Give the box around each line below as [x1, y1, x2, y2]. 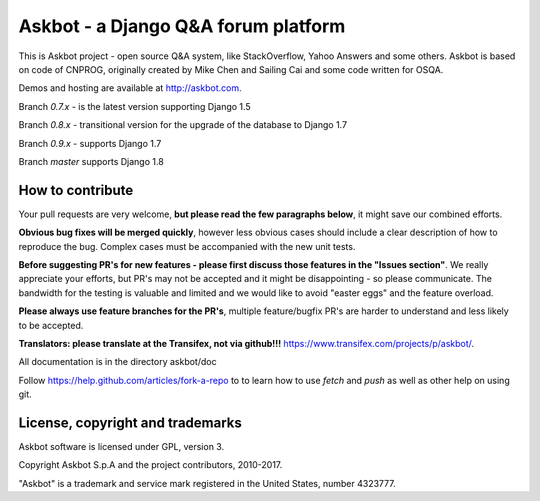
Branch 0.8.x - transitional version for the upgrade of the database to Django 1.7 [18, 119, 348, 131]
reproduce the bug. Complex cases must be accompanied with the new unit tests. [18, 240, 356, 252]
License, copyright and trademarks [18, 414, 242, 431]
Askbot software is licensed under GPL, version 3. [18, 441, 225, 452]
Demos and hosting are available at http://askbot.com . [18, 82, 242, 94]
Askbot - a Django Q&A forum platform [18, 15, 346, 37]
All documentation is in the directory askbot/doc [18, 356, 217, 368]
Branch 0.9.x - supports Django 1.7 [18, 137, 162, 149]
